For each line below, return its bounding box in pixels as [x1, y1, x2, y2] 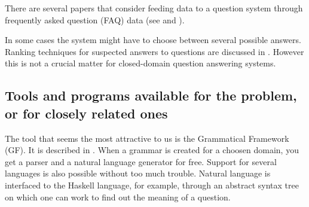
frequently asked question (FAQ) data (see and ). [5, 13, 185, 26]
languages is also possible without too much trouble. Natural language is [5, 167, 271, 179]
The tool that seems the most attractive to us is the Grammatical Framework [5, 132, 289, 144]
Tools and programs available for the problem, [5, 86, 297, 105]
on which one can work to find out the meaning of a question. [5, 190, 231, 203]
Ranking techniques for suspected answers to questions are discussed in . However [5, 45, 304, 57]
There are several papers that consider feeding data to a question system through [5, 2, 303, 14]
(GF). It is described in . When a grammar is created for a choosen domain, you [5, 144, 299, 156]
